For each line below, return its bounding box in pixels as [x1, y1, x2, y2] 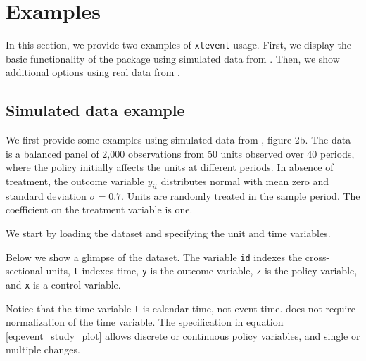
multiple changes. [6, 342, 80, 357]
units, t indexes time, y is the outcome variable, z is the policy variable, [46, 263, 358, 278]
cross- [305, 249, 330, 264]
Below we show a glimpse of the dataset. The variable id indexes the [6, 249, 303, 264]
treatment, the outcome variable [6, 173, 144, 188]
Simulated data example [6, 99, 185, 121]
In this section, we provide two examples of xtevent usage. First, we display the [6, 37, 352, 52]
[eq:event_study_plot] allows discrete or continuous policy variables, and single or [6, 328, 360, 343]
